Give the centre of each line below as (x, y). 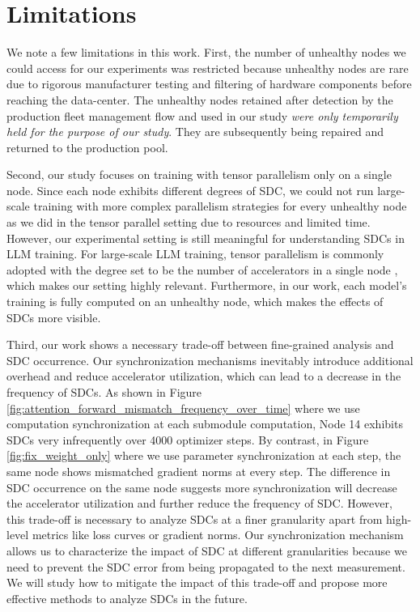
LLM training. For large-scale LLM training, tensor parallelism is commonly (195, 254)
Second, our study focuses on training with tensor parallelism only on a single (199, 174)
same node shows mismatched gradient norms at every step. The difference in (199, 471)
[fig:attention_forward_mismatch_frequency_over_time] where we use (183, 408)
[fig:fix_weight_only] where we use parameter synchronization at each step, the (204, 455)
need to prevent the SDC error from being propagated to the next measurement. (206, 566)
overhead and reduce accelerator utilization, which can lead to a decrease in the (204, 376)
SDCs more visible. (54, 317)
